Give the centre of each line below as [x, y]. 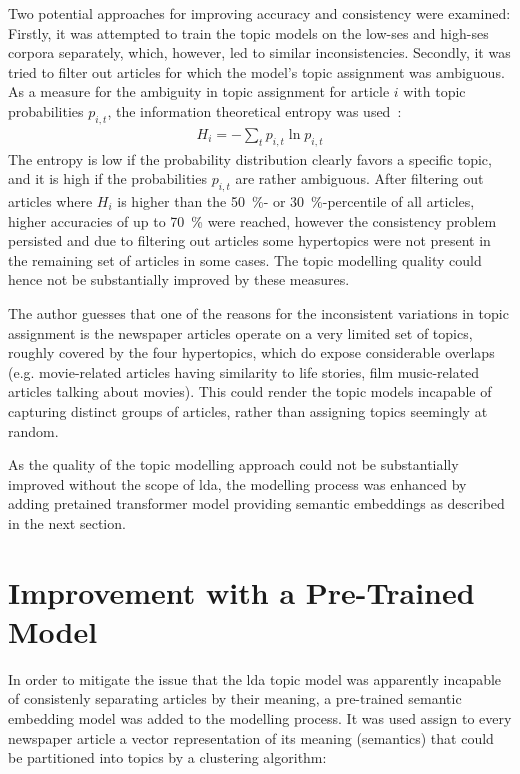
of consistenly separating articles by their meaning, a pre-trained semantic [235, 698]
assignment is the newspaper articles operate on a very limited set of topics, [240, 332]
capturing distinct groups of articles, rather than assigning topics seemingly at [248, 410]
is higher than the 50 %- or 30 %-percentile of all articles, [296, 200]
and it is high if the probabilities [107, 178]
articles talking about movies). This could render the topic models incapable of [250, 391]
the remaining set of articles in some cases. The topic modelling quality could [245, 259]
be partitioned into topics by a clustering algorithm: [167, 757]
